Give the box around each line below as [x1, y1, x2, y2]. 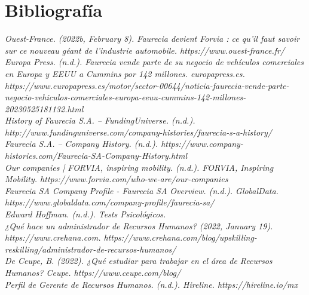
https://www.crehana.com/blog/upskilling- [103, 231, 257, 244]
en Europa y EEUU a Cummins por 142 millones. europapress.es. [5, 67, 245, 79]
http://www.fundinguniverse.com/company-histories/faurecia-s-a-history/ [5, 125, 272, 138]
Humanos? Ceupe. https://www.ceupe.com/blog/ [5, 266, 181, 278]
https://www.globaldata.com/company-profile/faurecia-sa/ [5, 196, 215, 208]
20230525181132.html [5, 102, 84, 115]
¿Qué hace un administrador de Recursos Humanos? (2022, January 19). [5, 219, 273, 232]
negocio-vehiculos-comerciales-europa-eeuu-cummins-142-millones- [5, 91, 246, 103]
